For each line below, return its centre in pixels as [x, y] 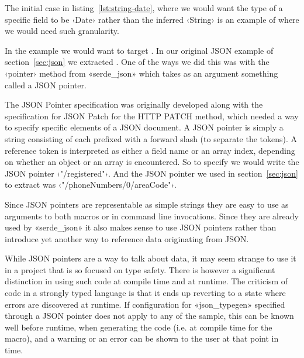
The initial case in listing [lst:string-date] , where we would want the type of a [144, 8]
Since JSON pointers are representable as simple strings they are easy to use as [147, 204]
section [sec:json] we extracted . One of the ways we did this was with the [137, 62]
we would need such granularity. [62, 31]
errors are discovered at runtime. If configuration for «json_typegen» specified [145, 304]
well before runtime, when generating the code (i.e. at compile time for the [139, 327]
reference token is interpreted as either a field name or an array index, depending [150, 150]
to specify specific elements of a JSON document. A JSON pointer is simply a [144, 127]
